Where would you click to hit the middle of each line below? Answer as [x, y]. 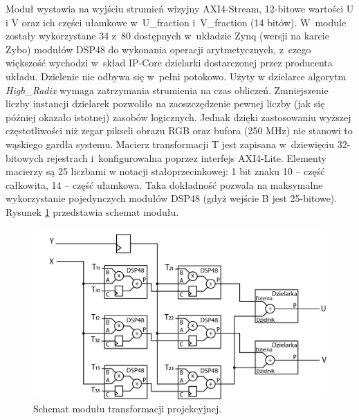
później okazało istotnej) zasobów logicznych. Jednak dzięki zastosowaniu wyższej [178, 117]
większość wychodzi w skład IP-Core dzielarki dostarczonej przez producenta [169, 63]
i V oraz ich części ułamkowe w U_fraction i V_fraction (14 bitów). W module [176, 22]
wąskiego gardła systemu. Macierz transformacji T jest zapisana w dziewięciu [170, 144]
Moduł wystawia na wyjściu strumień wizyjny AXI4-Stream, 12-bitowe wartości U [180, 8]
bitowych [25, 157]
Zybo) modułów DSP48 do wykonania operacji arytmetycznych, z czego [158, 49]
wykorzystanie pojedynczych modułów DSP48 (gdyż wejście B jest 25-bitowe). [172, 198]
